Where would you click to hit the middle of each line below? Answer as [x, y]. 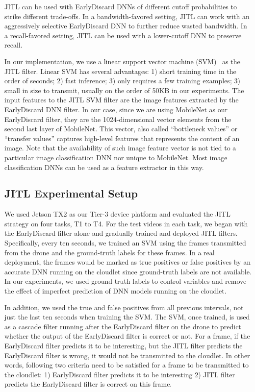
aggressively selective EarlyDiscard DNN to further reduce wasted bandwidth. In [126, 26]
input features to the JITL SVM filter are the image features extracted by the [122, 100]
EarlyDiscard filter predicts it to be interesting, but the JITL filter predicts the [124, 346]
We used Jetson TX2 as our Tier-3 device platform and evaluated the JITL [117, 214]
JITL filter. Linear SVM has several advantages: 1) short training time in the [120, 71]
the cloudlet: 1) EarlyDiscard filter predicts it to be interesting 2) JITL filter [120, 374]
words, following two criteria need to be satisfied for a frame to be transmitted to [127, 365]
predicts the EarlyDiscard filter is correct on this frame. [88, 384]
